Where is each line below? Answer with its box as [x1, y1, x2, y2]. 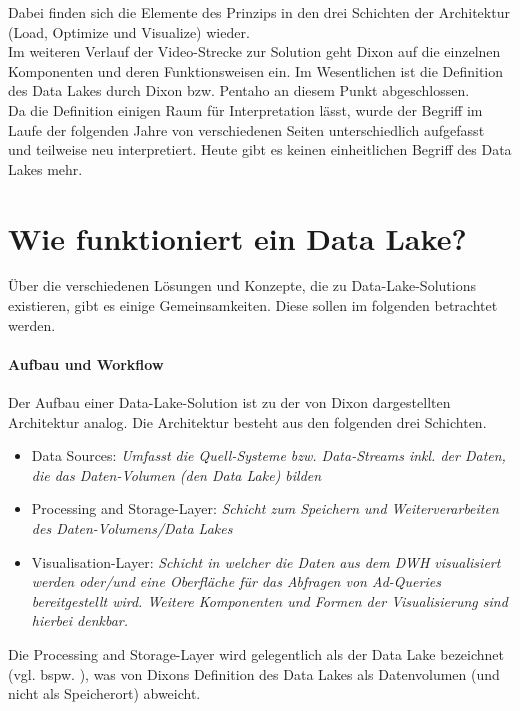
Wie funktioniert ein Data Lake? [8, 217, 467, 258]
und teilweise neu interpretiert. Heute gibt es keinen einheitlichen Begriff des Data [8, 139, 512, 160]
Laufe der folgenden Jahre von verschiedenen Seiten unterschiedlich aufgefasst [8, 119, 485, 140]
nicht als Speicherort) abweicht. [8, 683, 201, 704]
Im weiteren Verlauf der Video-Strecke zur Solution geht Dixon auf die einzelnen [8, 41, 501, 62]
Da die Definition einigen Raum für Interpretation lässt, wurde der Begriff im [8, 99, 483, 120]
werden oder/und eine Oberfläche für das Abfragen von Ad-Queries [31, 571, 441, 592]
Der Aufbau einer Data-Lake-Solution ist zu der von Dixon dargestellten [8, 392, 451, 413]
